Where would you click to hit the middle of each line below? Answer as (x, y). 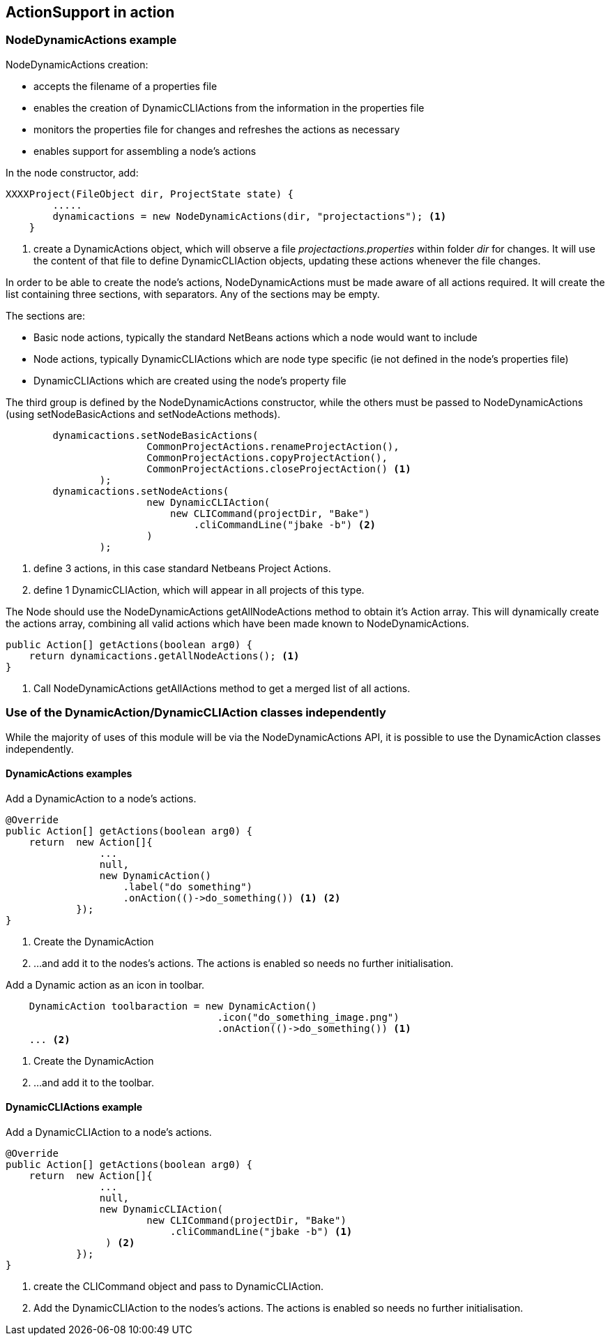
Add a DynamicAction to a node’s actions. (101, 798)
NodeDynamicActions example (91, 40)
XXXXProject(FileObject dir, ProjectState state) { (150, 194)
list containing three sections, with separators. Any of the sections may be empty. (193, 294)
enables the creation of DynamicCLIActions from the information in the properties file (229, 107)
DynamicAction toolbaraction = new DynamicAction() (173, 1006)
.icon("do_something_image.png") (308, 1017)
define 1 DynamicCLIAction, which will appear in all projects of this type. (199, 590)
